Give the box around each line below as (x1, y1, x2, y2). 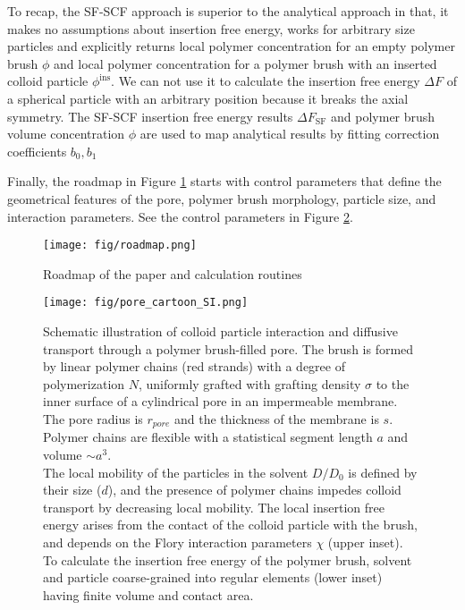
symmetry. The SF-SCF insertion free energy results (7, 106, 293, 125)
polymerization (43, 374, 125, 393)
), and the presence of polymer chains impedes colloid (107, 480, 402, 499)
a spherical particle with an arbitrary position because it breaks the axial (7, 89, 409, 107)
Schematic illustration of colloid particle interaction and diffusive (43, 322, 398, 341)
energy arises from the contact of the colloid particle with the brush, (43, 515, 418, 534)
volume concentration (7, 124, 125, 143)
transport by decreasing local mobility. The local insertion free (43, 497, 385, 516)
